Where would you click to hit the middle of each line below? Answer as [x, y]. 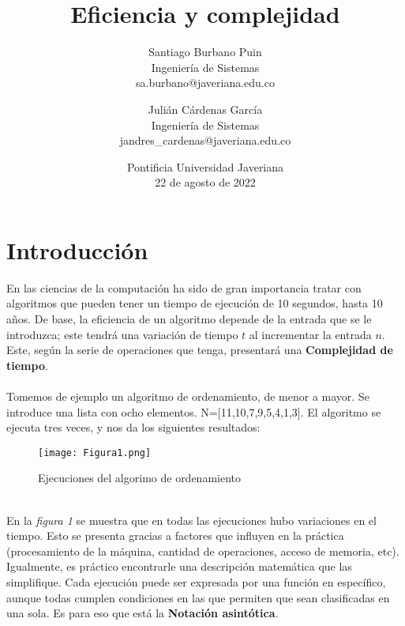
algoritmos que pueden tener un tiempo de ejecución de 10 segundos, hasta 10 [195, 303]
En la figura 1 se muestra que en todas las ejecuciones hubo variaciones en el [191, 520]
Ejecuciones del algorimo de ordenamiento [140, 478]
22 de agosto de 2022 [205, 182]
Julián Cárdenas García [205, 109]
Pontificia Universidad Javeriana [205, 166]
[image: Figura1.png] [95, 453]
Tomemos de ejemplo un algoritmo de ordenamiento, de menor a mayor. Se [188, 396]
